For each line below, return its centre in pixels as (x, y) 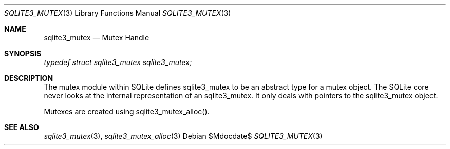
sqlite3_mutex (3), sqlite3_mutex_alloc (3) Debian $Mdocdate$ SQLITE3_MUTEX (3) (183, 136)
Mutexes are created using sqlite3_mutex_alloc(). (127, 111)
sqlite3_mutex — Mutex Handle (97, 38)
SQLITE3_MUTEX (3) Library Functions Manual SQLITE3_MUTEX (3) (118, 13)
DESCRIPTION (29, 78)
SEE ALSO (22, 127)
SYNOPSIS (23, 54)
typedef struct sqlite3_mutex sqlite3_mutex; (118, 62)
